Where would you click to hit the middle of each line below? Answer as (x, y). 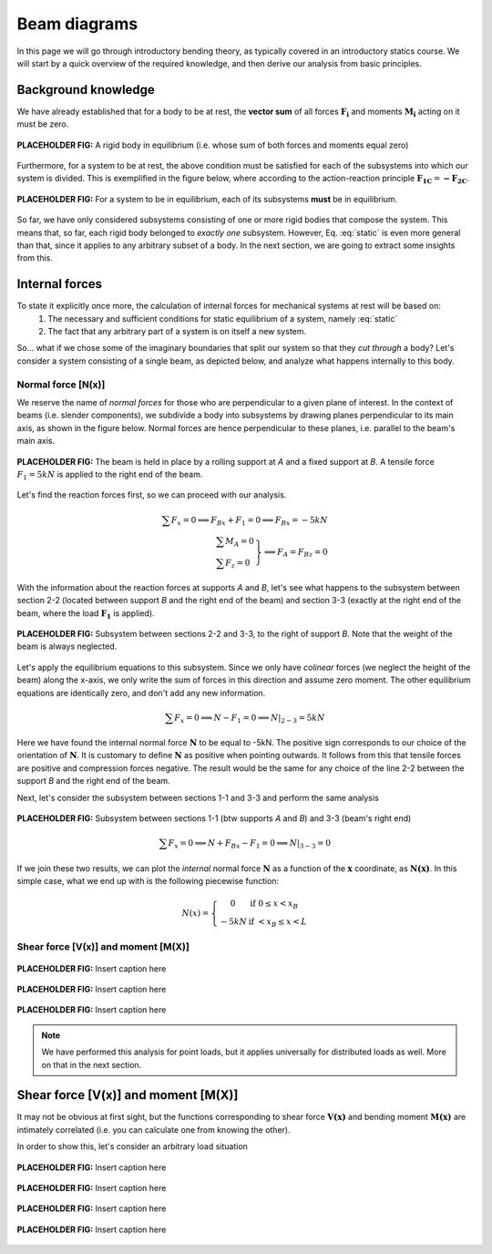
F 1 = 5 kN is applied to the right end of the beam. (110, 475)
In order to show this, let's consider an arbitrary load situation (132, 1146)
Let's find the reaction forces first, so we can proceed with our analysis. (152, 495)
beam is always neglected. (67, 646)
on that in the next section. (92, 1064)
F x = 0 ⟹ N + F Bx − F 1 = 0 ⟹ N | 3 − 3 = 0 (250, 844)
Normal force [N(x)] (61, 385)
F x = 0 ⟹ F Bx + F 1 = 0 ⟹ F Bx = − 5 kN (249, 521)
